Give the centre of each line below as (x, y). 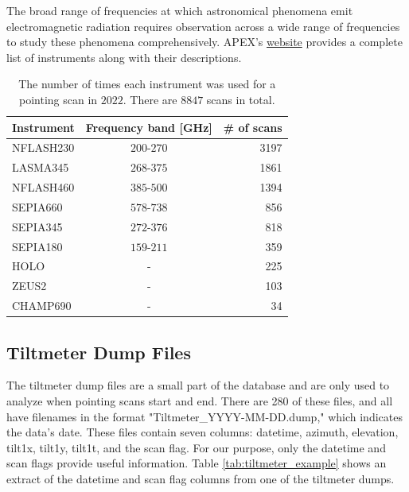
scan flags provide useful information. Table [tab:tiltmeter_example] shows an (197, 463)
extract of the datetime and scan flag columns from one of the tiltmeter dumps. (201, 479)
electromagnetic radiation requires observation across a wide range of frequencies (203, 26)
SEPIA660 (37, 206)
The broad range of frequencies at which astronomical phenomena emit (180, 10)
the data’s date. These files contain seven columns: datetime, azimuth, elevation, (203, 432)
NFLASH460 (43, 187)
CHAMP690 (42, 306)
